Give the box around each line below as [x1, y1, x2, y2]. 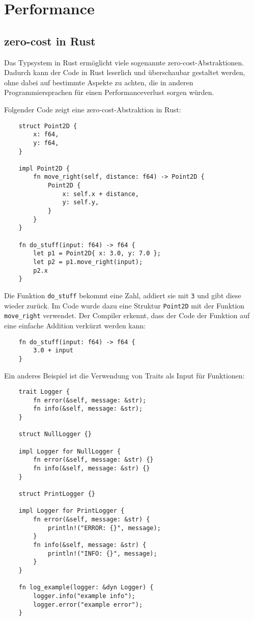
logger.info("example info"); [33, 592, 135, 600]
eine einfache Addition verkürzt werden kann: [4, 320, 146, 330]
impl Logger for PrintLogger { [18, 507, 125, 515]
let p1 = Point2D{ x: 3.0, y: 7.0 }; [33, 250, 161, 257]
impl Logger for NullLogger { [18, 447, 121, 455]
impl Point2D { [18, 164, 70, 172]
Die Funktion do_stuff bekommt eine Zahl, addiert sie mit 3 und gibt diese [4, 290, 241, 301]
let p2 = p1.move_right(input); [33, 258, 143, 266]
